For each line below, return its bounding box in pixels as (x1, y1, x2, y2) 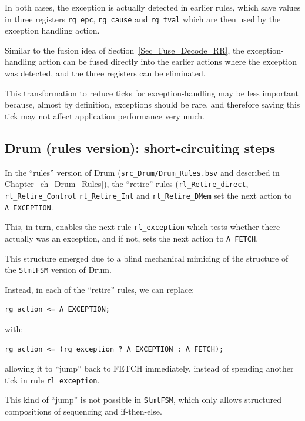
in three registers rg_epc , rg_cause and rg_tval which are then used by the (5, 12, 281, 25)
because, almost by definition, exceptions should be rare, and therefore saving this (5, 98, 300, 111)
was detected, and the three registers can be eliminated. (5, 67, 206, 79)
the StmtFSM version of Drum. (5, 263, 112, 276)
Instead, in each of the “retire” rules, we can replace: (5, 283, 195, 295)
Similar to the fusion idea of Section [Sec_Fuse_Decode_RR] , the (5, 44, 244, 56)
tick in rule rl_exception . (5, 373, 100, 386)
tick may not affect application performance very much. (5, 109, 205, 122)
